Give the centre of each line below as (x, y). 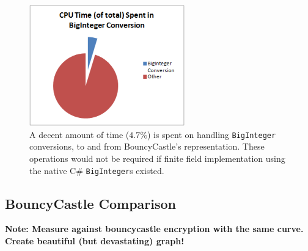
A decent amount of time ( (79, 134)
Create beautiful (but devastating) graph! (95, 241)
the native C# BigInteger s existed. (97, 170)
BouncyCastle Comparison (90, 203)
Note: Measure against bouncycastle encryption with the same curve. (154, 229)
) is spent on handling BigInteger (211, 134)
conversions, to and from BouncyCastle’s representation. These (147, 146)
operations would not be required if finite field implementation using (157, 158)
